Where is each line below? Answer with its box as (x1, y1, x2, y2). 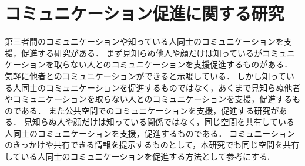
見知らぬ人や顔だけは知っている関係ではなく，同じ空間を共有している (24, 116, 295, 128)
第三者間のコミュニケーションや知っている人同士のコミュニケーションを (5, 35, 284, 48)
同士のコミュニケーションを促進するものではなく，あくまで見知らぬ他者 (21, 81, 301, 93)
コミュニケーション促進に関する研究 (5, 1, 284, 25)
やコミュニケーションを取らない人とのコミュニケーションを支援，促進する (5, 93, 293, 105)
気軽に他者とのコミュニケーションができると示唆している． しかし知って (5, 69, 286, 82)
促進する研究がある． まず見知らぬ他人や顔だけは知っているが (21, 46, 262, 59)
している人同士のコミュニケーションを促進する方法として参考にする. (5, 150, 270, 162)
